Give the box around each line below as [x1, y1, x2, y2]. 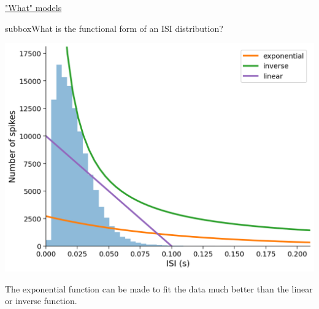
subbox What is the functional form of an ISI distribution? [5, 21, 223, 34]
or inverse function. [5, 294, 77, 307]
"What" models [5, 1, 62, 13]
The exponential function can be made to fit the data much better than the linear [5, 282, 313, 295]
